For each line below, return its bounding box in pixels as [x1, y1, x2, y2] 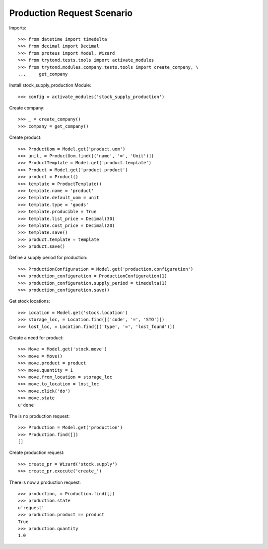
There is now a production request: [9, 479, 81, 485]
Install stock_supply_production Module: [9, 82, 91, 88]
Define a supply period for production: [9, 254, 88, 261]
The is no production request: [9, 413, 70, 419]
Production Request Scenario [9, 7, 133, 18]
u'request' [18, 505, 45, 510]
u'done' [18, 402, 37, 408]
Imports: [9, 25, 27, 31]
